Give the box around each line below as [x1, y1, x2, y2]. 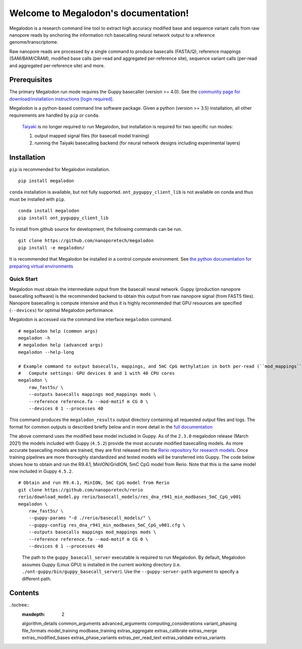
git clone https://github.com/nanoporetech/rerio [18, 487, 143, 493]
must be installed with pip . [9, 196, 65, 202]
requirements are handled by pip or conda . [9, 112, 100, 118]
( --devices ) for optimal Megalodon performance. [9, 307, 114, 313]
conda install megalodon [18, 208, 80, 214]
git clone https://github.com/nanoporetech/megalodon [18, 238, 154, 244]
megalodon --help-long [18, 349, 74, 355]
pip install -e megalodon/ [18, 245, 85, 251]
